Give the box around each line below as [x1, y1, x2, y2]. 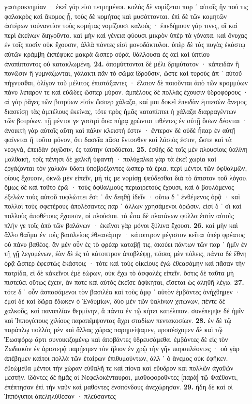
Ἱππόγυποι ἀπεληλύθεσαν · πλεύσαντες [4, 391, 116, 401]
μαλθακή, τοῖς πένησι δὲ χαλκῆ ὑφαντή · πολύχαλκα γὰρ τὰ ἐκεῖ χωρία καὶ [4, 153, 217, 163]
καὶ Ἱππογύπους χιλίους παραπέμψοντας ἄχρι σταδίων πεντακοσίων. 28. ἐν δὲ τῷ [4, 315, 232, 325]
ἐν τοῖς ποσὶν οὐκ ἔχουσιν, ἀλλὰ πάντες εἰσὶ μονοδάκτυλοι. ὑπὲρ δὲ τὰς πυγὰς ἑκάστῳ [4, 39, 245, 49]
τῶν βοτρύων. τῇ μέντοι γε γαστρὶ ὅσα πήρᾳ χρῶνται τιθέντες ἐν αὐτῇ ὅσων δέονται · [4, 115, 248, 126]
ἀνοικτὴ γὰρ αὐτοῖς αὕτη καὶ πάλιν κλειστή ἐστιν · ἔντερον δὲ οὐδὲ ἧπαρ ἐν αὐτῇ [4, 125, 236, 135]
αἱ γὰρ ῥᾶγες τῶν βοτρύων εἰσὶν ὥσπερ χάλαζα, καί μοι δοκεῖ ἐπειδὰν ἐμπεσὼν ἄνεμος [4, 96, 247, 106]
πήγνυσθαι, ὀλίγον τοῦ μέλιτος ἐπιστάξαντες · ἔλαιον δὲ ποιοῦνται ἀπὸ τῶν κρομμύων [4, 77, 248, 87]
